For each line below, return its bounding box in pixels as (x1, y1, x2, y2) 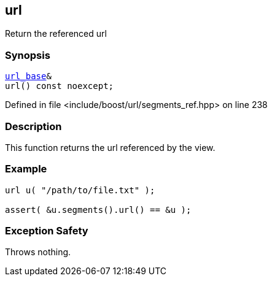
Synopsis (5, 48, 50, 61)
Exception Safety (5, 225, 88, 237)
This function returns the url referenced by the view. (5, 142, 216, 153)
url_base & (5, 71, 52, 82)
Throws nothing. (5, 247, 71, 258)
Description (5, 120, 62, 133)
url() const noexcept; (5, 81, 114, 91)
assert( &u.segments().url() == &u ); (5, 204, 192, 215)
